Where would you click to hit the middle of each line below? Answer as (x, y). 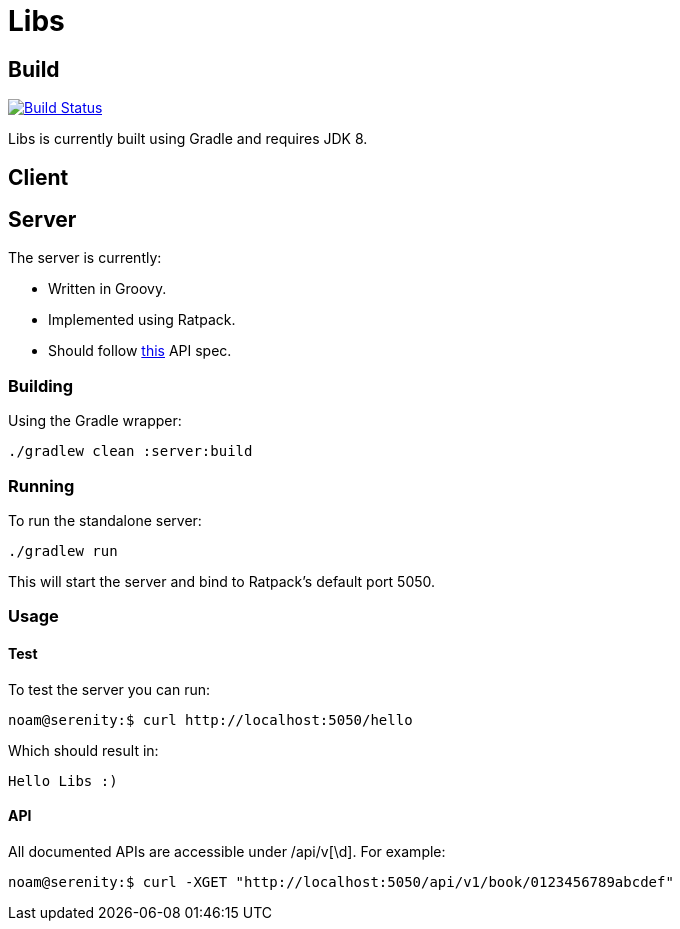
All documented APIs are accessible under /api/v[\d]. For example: (227, 851)
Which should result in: (83, 750)
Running (41, 485)
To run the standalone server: (105, 520)
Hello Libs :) (63, 780)
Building (41, 385)
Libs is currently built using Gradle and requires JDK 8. (188, 139)
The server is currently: (85, 258)
